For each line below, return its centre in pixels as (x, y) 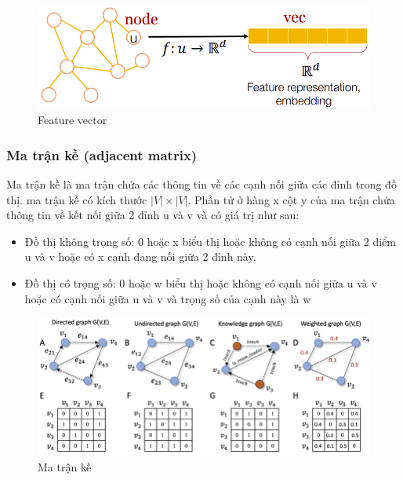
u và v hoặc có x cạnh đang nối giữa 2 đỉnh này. (140, 256)
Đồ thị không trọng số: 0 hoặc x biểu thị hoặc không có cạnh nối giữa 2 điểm (211, 241)
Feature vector (73, 120)
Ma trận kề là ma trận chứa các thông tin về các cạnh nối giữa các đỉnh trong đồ (201, 183)
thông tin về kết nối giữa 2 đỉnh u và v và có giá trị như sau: (153, 215)
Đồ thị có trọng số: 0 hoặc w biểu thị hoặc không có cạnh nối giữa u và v (201, 282)
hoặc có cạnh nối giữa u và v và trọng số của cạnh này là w (168, 298)
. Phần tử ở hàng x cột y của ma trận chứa (291, 199)
